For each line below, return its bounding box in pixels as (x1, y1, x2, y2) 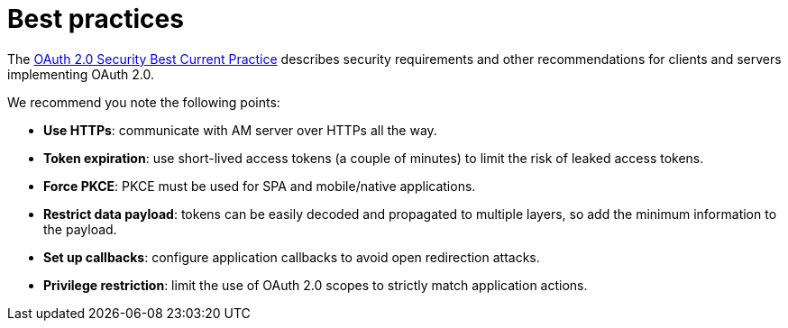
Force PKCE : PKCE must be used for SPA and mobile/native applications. (43, 178, 476, 194)
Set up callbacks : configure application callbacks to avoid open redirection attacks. (43, 249, 540, 265)
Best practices (7, 4, 184, 34)
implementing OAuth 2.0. (7, 66, 154, 82)
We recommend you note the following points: (7, 94, 280, 110)
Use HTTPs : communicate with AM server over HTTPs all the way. (43, 122, 437, 138)
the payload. (43, 221, 117, 237)
